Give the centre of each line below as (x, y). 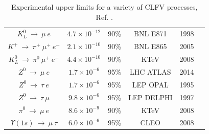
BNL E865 (150, 46)
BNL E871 (150, 33)
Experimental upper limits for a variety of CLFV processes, (104, 7)
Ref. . (104, 17)
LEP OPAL (150, 84)
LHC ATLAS (150, 71)
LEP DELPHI (150, 97)
